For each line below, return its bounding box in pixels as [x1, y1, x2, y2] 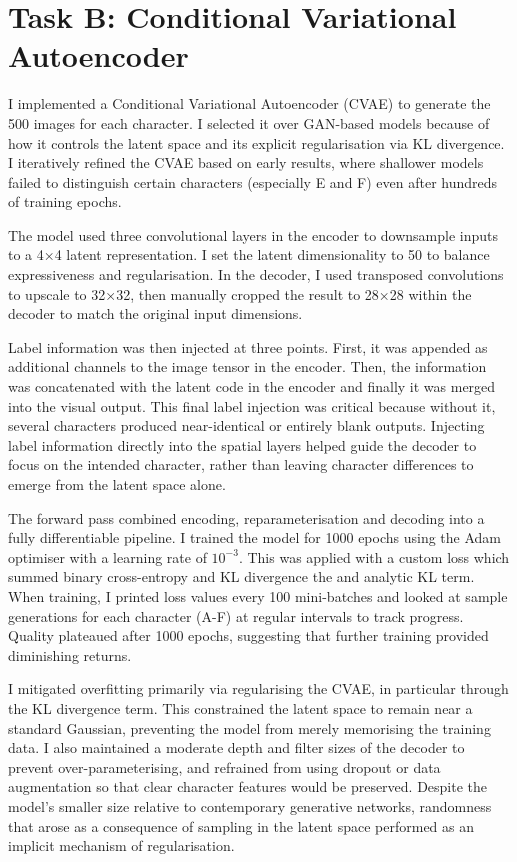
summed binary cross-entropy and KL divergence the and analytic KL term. [8, 566, 475, 587]
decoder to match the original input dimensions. [8, 303, 303, 324]
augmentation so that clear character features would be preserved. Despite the [8, 776, 488, 797]
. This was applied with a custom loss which [238, 546, 510, 567]
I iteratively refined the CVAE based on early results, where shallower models [8, 152, 484, 173]
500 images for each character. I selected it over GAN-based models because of [8, 112, 490, 133]
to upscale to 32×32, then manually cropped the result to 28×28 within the [8, 283, 472, 304]
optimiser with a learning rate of [8, 546, 207, 567]
